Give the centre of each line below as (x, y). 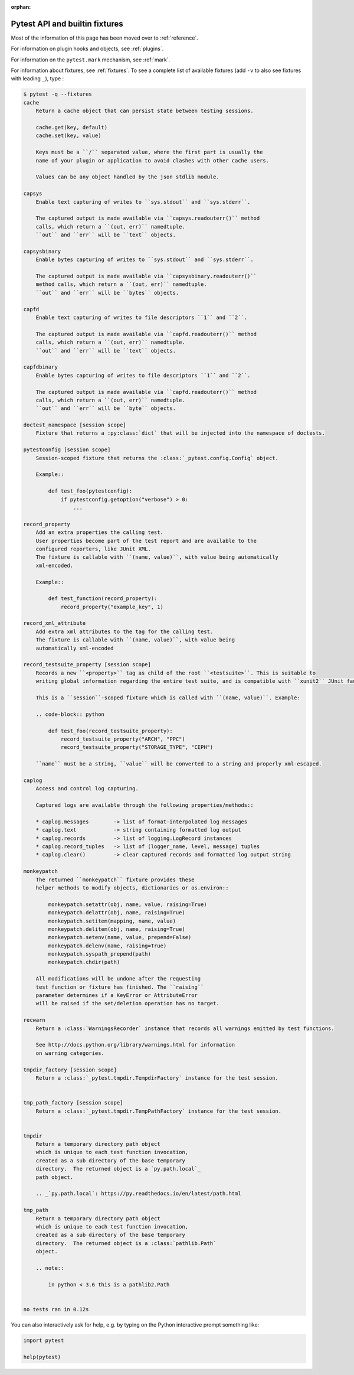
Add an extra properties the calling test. (99, 532)
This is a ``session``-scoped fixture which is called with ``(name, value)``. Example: (168, 698)
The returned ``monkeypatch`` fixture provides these (115, 879)
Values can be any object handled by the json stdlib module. (127, 177)
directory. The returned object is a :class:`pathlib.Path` (126, 1243)
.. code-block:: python (70, 714)
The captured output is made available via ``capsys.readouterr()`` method (148, 218)
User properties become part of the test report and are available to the (146, 541)
